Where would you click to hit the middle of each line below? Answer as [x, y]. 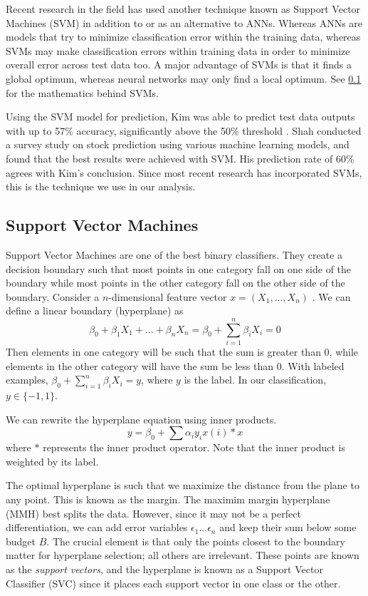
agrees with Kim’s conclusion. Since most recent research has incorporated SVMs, [184, 172]
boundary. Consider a [53, 296]
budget [21, 541]
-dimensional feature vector [168, 296]
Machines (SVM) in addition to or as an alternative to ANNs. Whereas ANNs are [184, 22]
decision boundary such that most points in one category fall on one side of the [179, 268]
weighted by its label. [52, 461]
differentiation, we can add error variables [97, 527]
